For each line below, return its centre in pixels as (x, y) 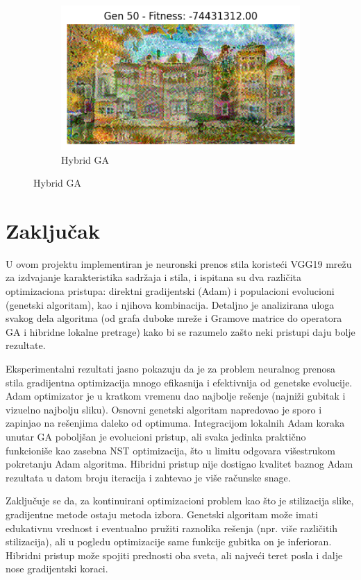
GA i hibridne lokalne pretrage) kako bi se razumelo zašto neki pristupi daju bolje (180, 331)
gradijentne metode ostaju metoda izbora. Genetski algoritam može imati (162, 514)
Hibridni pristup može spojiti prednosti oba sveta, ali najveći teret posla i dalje (174, 555)
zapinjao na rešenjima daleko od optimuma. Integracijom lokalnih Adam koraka (175, 423)
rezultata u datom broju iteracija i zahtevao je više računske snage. (148, 477)
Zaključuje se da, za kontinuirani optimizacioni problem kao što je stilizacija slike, (180, 501)
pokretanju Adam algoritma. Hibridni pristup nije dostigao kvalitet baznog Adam (179, 464)
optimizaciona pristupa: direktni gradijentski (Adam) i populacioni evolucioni (170, 291)
